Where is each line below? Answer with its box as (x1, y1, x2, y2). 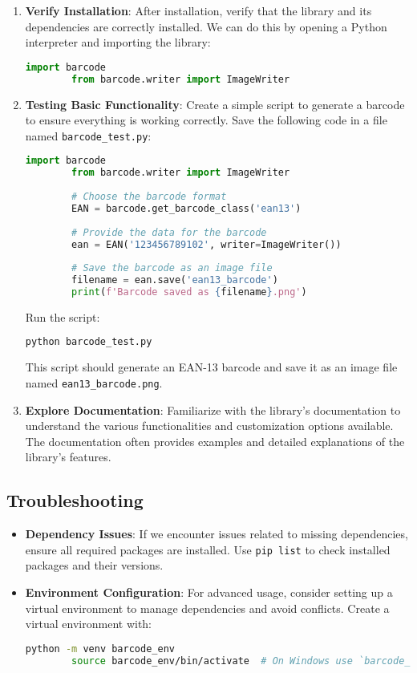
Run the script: (25, 308, 100, 325)
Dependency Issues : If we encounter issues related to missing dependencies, (25, 525, 408, 542)
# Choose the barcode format (71, 191, 227, 202)
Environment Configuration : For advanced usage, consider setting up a (25, 584, 393, 601)
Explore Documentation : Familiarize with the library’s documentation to (25, 401, 401, 418)
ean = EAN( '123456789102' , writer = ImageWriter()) (71, 238, 342, 250)
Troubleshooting (6, 488, 144, 513)
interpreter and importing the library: (25, 34, 211, 51)
